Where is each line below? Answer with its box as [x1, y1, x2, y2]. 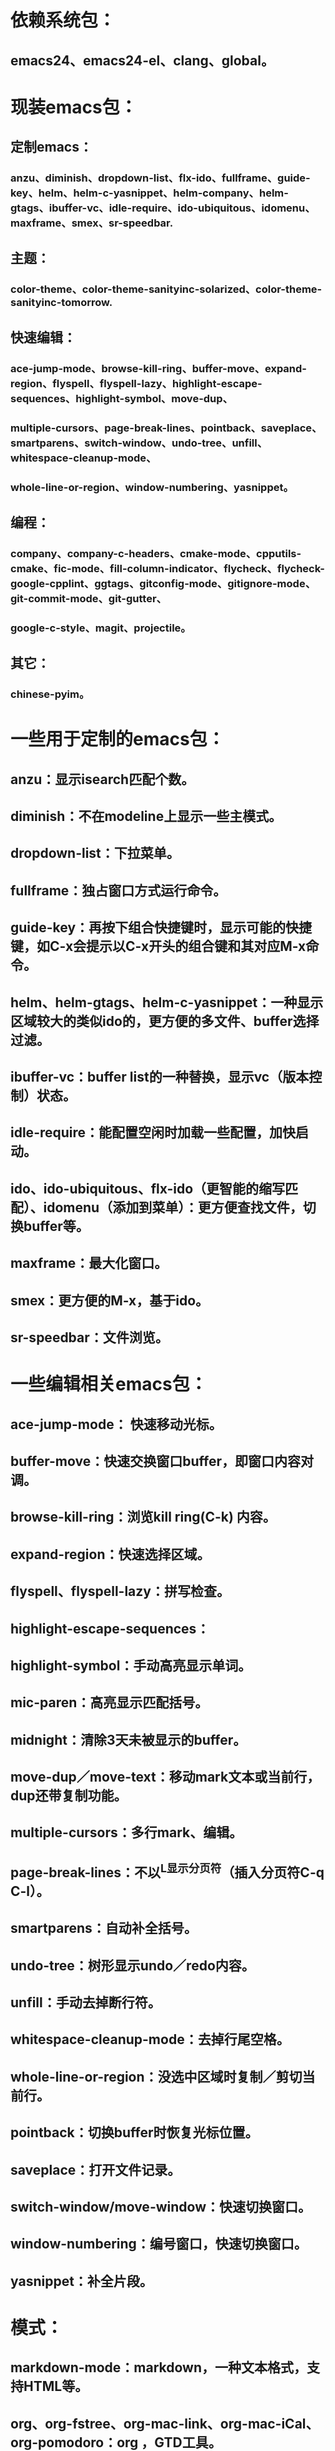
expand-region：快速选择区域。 [10, 1546, 211, 1563]
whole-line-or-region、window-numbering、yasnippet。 [10, 480, 294, 494]
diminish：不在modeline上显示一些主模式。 [10, 808, 283, 825]
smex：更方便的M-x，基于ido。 [10, 1292, 210, 1309]
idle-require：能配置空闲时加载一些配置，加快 [10, 1124, 297, 1141]
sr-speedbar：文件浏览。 [10, 1329, 169, 1346]
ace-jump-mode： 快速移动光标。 [10, 1416, 223, 1433]
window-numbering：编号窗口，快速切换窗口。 [10, 2236, 308, 2253]
